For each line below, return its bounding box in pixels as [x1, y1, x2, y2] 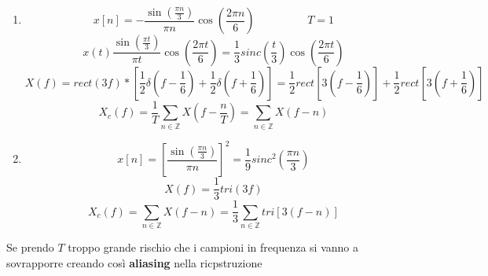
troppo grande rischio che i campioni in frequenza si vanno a [68, 239, 359, 256]
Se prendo [6, 239, 54, 256]
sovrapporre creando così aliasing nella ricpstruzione [6, 254, 262, 270]
